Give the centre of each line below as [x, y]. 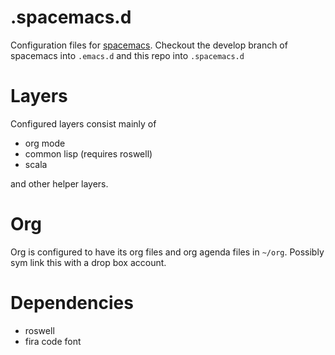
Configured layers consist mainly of [83, 123]
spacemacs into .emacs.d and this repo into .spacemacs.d [127, 55]
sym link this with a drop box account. [88, 262]
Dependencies [72, 303]
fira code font [53, 341]
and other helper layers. [59, 183]
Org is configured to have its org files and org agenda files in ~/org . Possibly [167, 252]
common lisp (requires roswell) [88, 153]
